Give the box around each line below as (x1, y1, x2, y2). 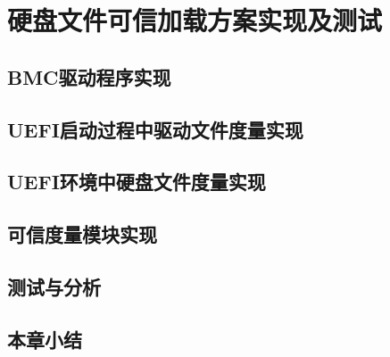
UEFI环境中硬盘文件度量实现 (7, 168, 266, 195)
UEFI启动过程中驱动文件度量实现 (7, 115, 303, 143)
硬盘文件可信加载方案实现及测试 (7, 2, 383, 38)
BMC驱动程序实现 (7, 62, 171, 90)
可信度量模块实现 (7, 220, 157, 248)
